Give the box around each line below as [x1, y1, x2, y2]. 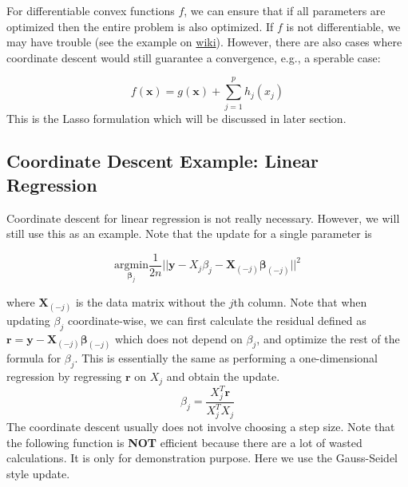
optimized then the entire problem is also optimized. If [6, 18, 274, 34]
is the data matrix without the [75, 293, 226, 310]
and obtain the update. [166, 368, 280, 385]
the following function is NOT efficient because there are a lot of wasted [6, 434, 362, 450]
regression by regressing [6, 368, 122, 385]
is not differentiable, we [286, 18, 401, 34]
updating [6, 311, 50, 328]
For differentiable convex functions [6, 2, 175, 18]
